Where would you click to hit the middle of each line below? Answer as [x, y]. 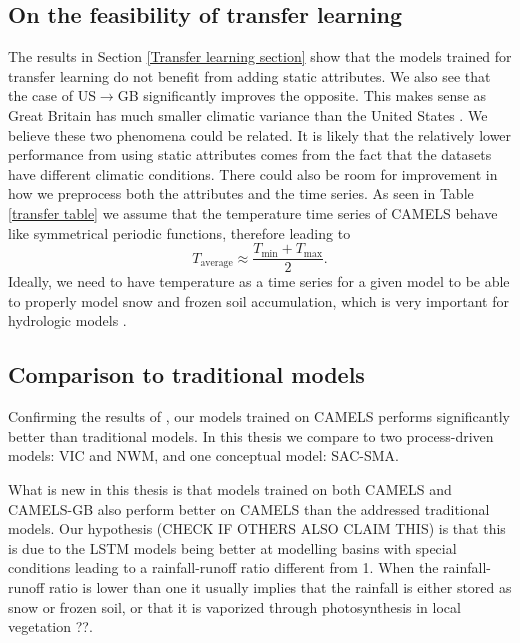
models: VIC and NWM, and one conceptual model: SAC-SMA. [203, 455]
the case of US [52, 95]
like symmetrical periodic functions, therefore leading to [179, 232]
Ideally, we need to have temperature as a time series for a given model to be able [259, 281]
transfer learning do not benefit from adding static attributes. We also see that [249, 75]
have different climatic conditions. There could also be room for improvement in [253, 173]
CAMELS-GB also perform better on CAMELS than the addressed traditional [249, 508]
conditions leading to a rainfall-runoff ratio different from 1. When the [223, 567]
